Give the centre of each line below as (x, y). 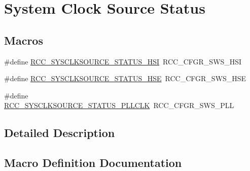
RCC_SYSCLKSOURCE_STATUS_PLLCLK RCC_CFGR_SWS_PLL (119, 105)
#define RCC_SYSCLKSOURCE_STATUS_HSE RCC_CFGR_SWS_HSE (125, 78)
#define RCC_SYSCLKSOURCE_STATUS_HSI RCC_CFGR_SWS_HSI (123, 61)
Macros (24, 40)
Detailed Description (60, 133)
